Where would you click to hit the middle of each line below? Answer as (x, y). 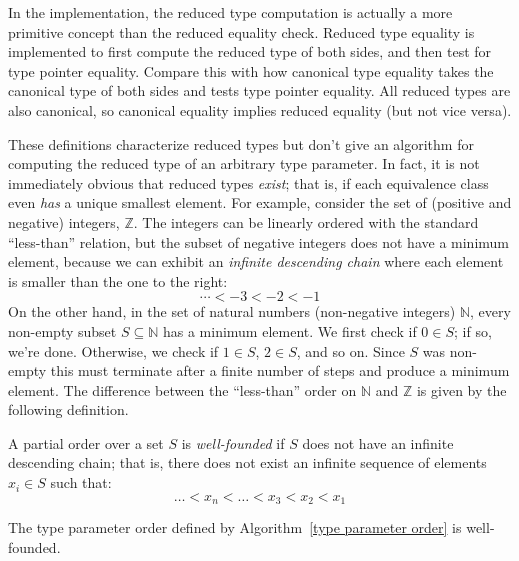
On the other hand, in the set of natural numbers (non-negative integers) (232, 311)
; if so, (473, 330)
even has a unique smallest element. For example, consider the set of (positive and (260, 202)
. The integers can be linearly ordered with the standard (306, 221)
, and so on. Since (350, 350)
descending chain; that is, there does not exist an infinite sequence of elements (247, 462)
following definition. (68, 409)
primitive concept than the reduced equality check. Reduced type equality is (241, 31)
